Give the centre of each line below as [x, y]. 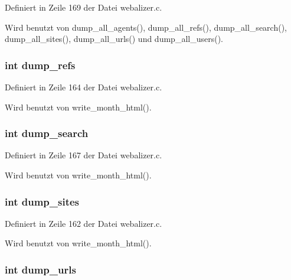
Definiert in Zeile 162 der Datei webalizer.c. [84, 223]
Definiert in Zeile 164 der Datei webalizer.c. [84, 87]
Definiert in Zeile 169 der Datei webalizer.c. [84, 7]
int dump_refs [40, 65]
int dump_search [47, 133]
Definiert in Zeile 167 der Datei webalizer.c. [84, 155]
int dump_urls [40, 269]
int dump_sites [42, 201]
